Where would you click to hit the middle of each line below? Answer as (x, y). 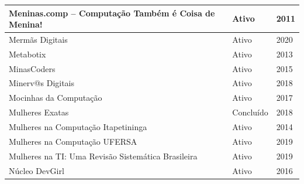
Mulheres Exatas (39, 112)
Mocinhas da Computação (56, 98)
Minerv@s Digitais (42, 83)
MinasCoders (32, 68)
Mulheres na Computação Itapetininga (78, 127)
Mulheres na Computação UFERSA (73, 141)
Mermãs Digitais (38, 39)
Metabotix (27, 54)
